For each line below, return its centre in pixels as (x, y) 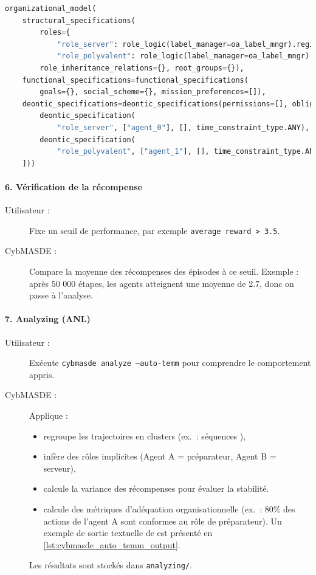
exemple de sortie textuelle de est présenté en (128, 533)
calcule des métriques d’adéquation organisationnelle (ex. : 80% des (169, 508)
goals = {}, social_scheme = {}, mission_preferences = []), (153, 92)
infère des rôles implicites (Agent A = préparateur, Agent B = (160, 456)
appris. (42, 374)
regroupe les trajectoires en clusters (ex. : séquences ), (145, 436)
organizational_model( (51, 9)
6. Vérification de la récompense (74, 186)
